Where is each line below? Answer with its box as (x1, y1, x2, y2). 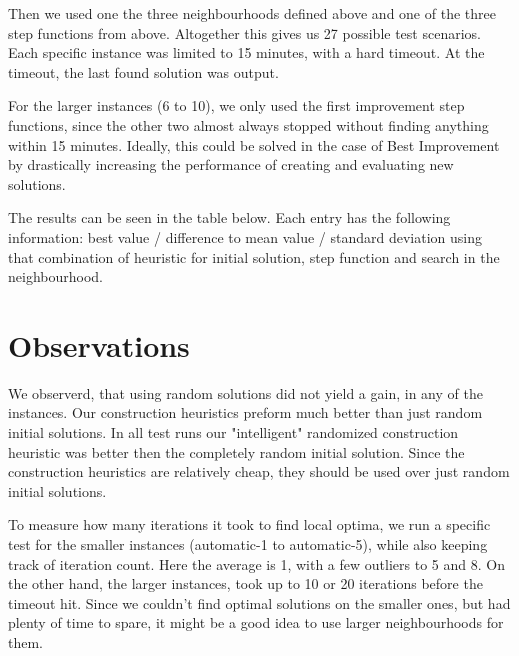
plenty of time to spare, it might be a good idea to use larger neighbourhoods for (8, 612, 504, 633)
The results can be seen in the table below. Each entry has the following (8, 207, 451, 228)
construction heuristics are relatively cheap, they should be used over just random (8, 461, 510, 482)
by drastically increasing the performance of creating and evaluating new (8, 154, 454, 175)
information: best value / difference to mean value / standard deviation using (8, 226, 483, 247)
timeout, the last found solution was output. (8, 61, 279, 82)
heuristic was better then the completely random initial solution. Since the (8, 441, 465, 462)
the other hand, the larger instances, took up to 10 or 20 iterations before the (8, 573, 483, 594)
